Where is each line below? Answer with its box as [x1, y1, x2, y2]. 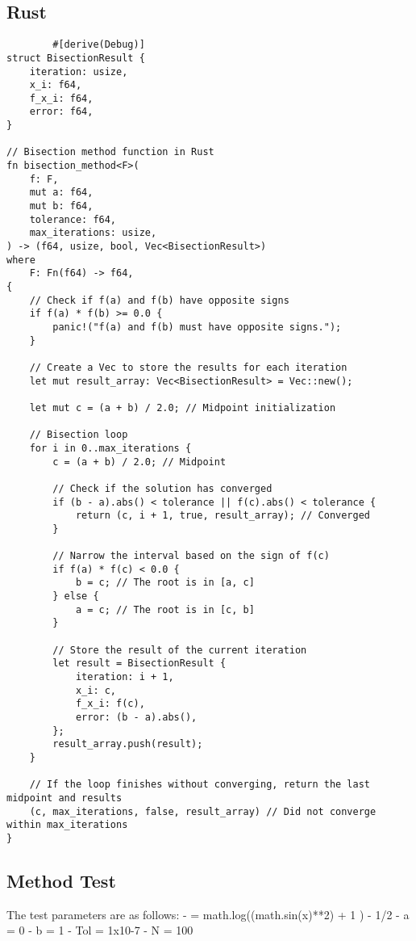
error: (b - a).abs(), [75, 712, 198, 724]
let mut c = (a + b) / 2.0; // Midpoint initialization [29, 401, 336, 414]
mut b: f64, [29, 200, 94, 212]
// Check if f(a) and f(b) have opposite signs [29, 294, 289, 306]
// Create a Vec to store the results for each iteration [29, 361, 347, 373]
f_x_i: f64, [29, 92, 94, 104]
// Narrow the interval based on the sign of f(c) [52, 550, 330, 562]
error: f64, [29, 106, 94, 118]
